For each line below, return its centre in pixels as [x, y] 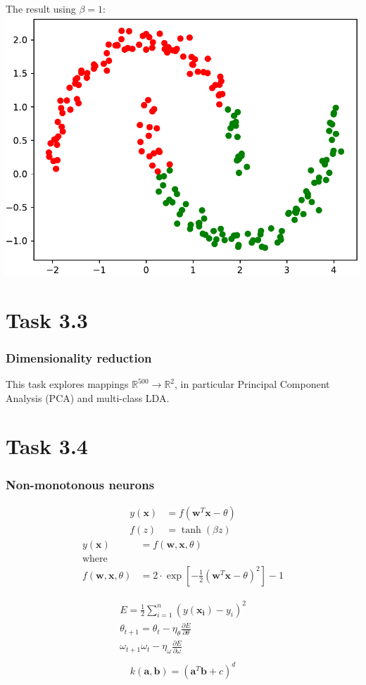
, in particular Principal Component [252, 384]
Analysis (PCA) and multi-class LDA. [88, 397]
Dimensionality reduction [79, 357]
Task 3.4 [47, 446]
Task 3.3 [47, 319]
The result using [41, 8]
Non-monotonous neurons [80, 484]
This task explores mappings [67, 384]
